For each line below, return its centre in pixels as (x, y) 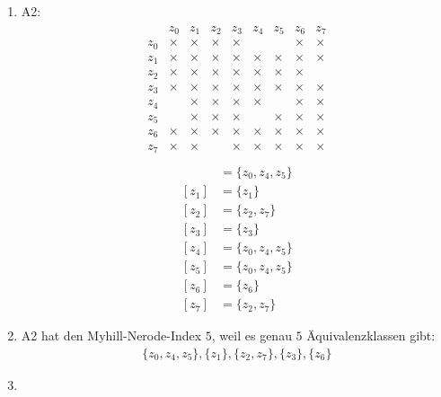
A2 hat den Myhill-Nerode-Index (111, 335)
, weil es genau (251, 335)
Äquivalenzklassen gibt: (371, 335)
